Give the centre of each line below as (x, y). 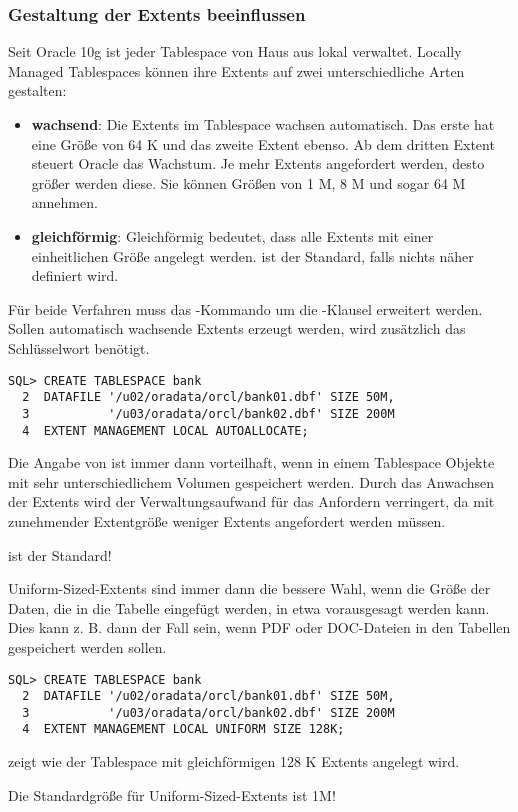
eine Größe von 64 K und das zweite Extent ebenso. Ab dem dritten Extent (263, 143)
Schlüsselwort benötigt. (79, 347)
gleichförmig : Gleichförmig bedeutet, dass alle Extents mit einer (232, 235)
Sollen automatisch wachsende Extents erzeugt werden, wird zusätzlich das (237, 328)
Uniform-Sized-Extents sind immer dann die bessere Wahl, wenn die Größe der (249, 588)
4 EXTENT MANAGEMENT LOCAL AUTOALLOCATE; (165, 430)
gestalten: (37, 90)
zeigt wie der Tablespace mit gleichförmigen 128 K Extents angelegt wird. (234, 761)
